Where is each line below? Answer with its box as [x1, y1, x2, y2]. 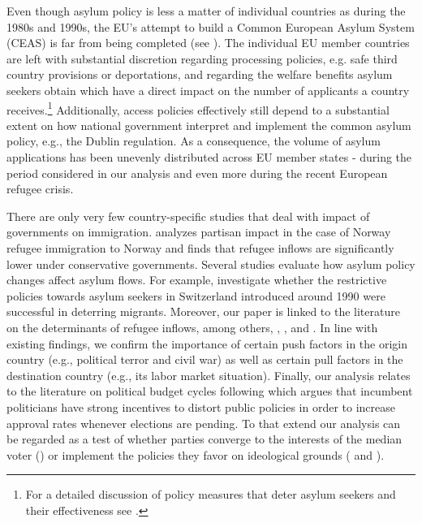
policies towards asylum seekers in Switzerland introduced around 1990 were [6, 287, 385, 304]
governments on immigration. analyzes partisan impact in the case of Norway [6, 223, 391, 240]
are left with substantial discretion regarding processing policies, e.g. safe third [6, 50, 398, 67]
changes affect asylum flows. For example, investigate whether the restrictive [6, 271, 387, 288]
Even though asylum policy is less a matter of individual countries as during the [6, 2, 406, 19]
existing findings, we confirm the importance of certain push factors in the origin [6, 335, 408, 352]
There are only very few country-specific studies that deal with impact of [6, 207, 370, 224]
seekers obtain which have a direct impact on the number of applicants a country [6, 81, 410, 98]
